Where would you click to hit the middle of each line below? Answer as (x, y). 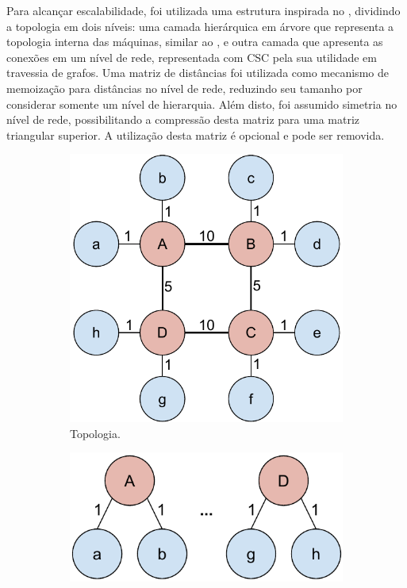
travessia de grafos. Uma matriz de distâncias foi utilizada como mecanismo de (198, 73)
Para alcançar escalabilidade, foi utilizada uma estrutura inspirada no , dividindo (203, 10)
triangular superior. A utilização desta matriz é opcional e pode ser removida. (196, 135)
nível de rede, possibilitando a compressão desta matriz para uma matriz (183, 119)
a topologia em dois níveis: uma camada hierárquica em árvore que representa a (200, 26)
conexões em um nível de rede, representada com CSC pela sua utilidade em (192, 57)
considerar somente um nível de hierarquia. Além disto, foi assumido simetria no (202, 104)
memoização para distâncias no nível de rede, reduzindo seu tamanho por (184, 88)
